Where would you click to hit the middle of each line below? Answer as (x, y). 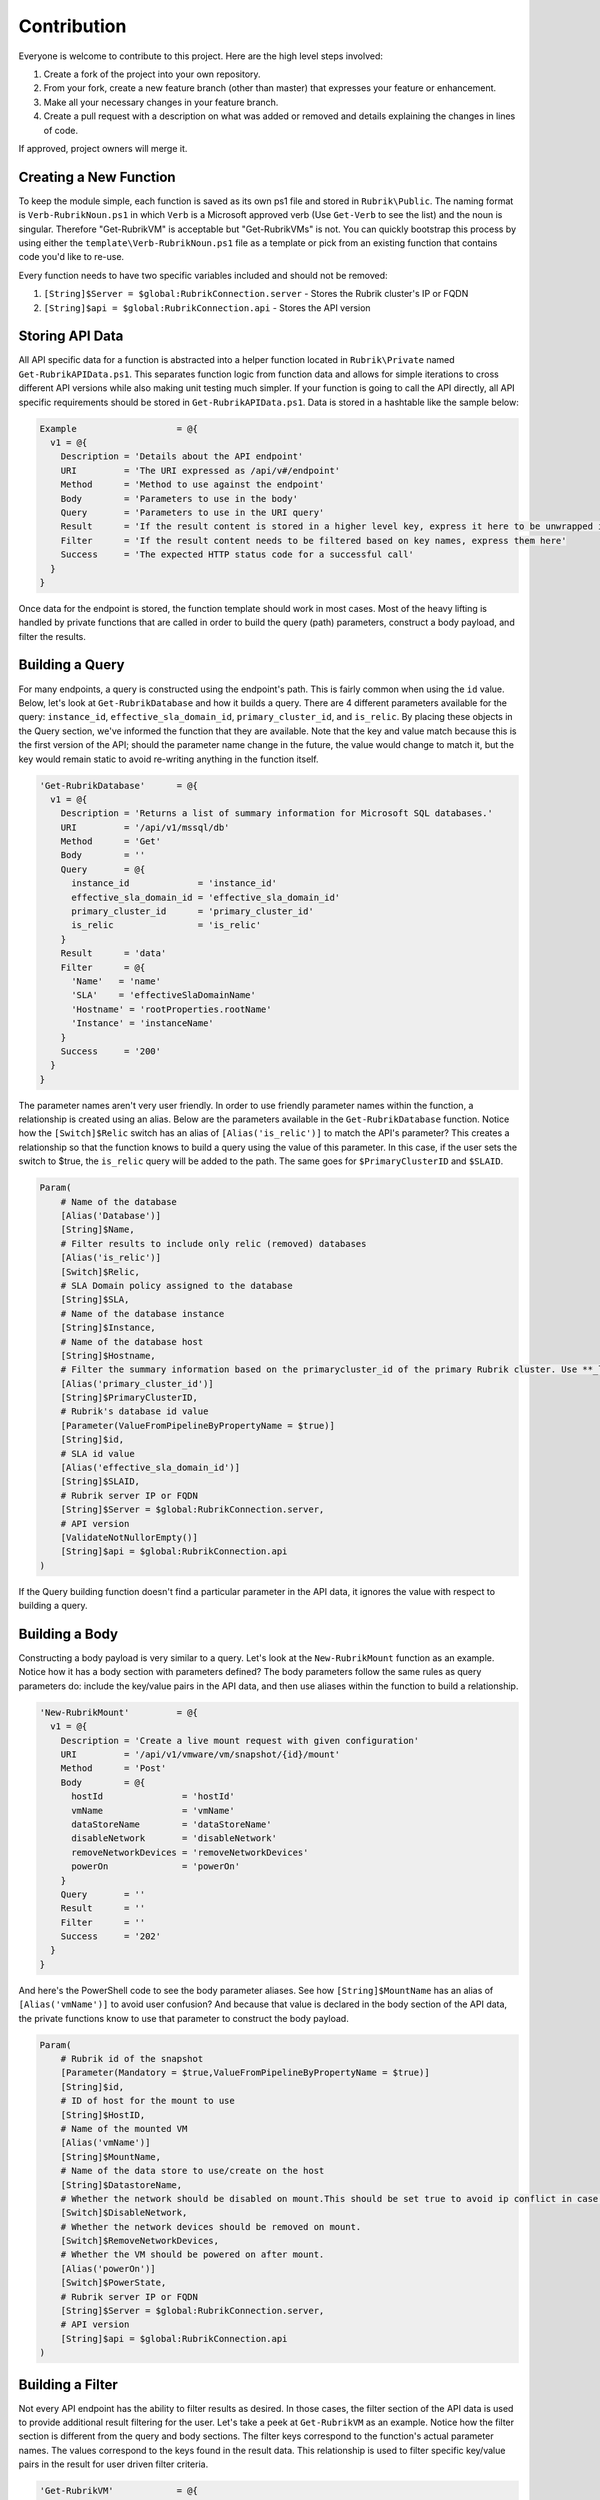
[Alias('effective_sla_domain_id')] (150, 1468)
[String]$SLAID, (100, 1481)
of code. (61, 130)
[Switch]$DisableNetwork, (124, 2213)
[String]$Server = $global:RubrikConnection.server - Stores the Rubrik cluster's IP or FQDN (256, 294)
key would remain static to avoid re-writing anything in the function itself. (168, 759)
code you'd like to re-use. (71, 257)
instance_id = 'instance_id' (174, 883)
